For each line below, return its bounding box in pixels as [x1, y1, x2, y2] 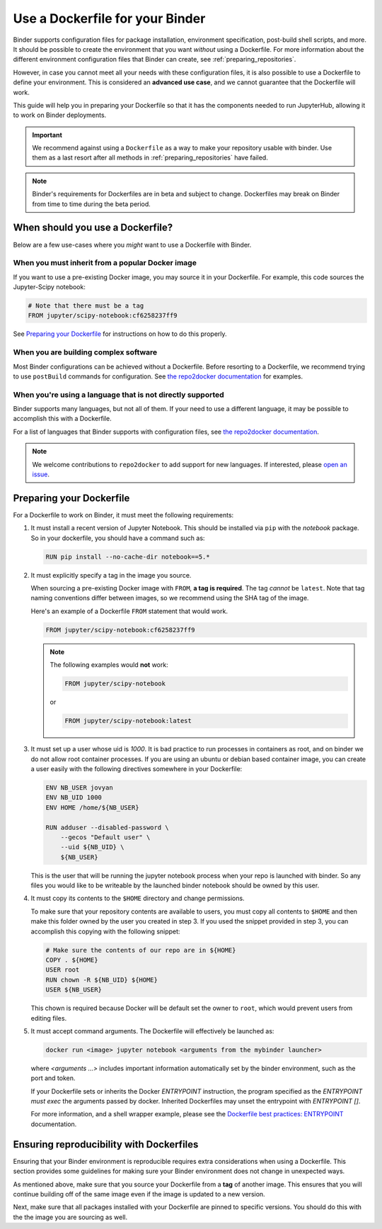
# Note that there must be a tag [28, 302, 144, 310]
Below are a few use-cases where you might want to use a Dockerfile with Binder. [13, 240, 252, 249]
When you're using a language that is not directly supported [13, 390, 224, 400]
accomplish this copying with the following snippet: [30, 927, 180, 936]
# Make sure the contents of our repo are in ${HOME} [45, 946, 236, 954]
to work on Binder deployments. [13, 111, 107, 120]
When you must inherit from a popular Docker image [13, 258, 197, 268]
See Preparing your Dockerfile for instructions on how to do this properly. [13, 330, 227, 338]
